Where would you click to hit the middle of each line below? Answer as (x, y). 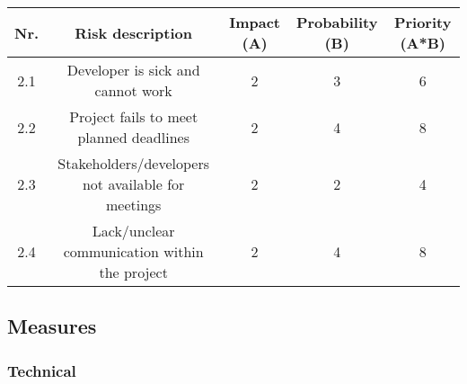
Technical (42, 370)
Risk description (134, 32)
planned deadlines (133, 137)
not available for (133, 184)
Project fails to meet (134, 116)
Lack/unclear (133, 231)
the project (133, 272)
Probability (337, 22)
